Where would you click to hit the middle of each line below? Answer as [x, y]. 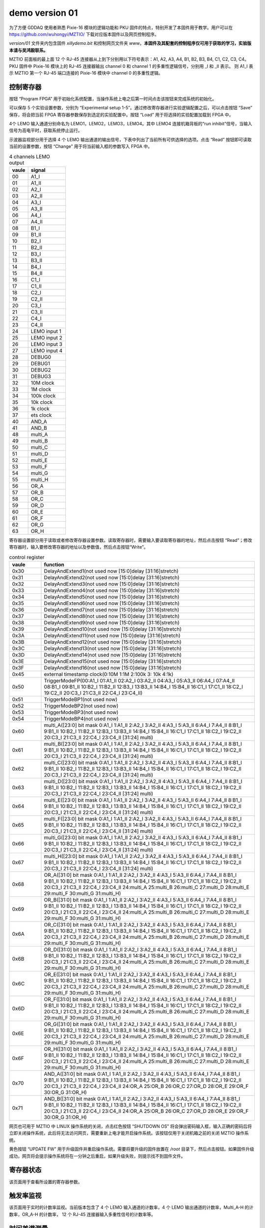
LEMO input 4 [47, 350]
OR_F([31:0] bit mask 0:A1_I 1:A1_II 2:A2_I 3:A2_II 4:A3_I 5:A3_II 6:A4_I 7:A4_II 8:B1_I [140, 1000]
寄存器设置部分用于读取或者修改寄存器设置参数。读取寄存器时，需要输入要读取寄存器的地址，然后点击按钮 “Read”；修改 [131, 540]
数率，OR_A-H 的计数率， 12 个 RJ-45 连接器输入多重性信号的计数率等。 [82, 1214]
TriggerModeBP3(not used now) [81, 712]
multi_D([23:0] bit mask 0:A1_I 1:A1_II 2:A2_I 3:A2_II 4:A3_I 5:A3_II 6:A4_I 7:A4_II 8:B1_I [143, 781]
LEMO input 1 [46, 331]
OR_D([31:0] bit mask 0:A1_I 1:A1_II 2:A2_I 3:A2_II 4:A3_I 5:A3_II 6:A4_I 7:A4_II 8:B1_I [141, 949]
